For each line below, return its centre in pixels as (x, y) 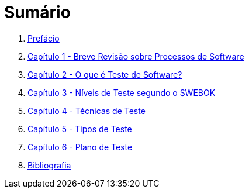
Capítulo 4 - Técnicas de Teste (87, 111)
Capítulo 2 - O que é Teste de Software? (105, 74)
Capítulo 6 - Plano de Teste (80, 147)
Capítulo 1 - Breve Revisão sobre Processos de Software (136, 56)
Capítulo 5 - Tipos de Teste (80, 129)
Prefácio (44, 38)
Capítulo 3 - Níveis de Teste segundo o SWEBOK (122, 92)
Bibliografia (49, 165)
